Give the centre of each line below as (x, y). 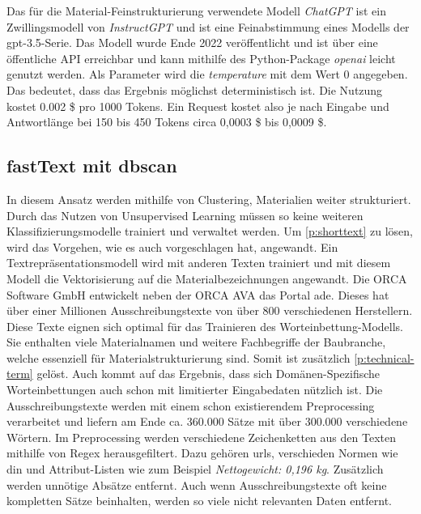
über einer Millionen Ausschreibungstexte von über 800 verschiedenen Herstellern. (210, 310)
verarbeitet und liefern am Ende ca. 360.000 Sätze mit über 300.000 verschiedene (207, 421)
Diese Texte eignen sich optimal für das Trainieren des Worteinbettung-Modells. (205, 326)
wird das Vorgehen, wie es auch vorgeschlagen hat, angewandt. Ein (172, 246)
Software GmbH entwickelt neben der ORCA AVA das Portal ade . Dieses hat (198, 294)
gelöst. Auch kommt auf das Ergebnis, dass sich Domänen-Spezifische (208, 374)
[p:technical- (384, 357)
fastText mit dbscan (92, 166)
